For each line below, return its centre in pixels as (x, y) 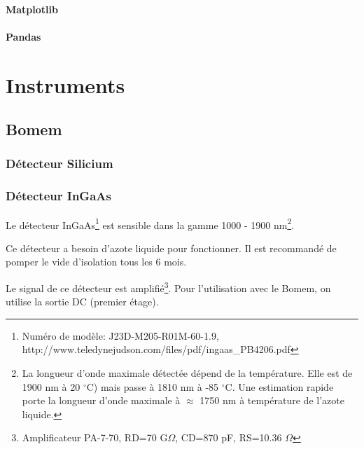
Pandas (23, 36)
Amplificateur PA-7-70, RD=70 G (95, 437)
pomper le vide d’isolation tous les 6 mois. (96, 262)
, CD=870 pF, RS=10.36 (229, 437)
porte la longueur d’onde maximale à (101, 400)
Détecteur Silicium (59, 164)
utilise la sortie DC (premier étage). (82, 302)
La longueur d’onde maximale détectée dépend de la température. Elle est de (187, 373)
